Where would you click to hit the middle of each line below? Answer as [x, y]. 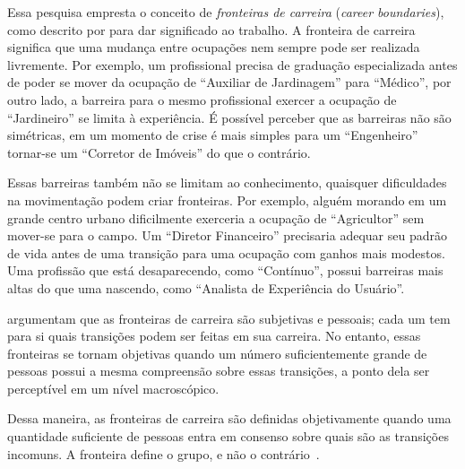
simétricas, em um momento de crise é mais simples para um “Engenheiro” [213, 135]
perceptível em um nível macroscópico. [113, 388]
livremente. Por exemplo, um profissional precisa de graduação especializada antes [232, 64]
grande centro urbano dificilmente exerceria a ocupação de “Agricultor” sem [216, 217]
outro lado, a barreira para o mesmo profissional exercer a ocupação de [202, 99]
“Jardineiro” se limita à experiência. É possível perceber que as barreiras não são [229, 117]
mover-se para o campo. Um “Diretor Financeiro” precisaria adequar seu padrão [227, 235]
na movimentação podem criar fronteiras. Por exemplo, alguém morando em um [227, 200]
